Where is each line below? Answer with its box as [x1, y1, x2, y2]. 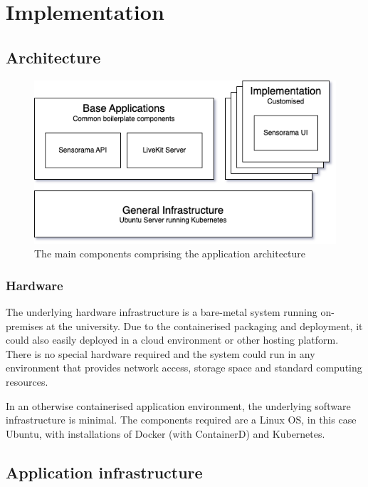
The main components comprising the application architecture [34, 246, 305, 261]
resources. [6, 374, 48, 389]
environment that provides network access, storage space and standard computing [6, 360, 362, 375]
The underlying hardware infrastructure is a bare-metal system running [6, 304, 317, 319]
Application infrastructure [6, 461, 203, 483]
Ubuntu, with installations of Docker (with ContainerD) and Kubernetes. [6, 426, 325, 441]
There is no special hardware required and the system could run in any [6, 346, 315, 361]
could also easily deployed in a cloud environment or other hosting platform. [6, 332, 339, 347]
